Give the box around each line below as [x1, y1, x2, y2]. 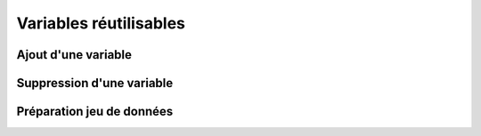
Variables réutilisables [16, 13, 186, 33]
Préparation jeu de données [16, 104, 174, 119]
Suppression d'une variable [16, 76, 174, 91]
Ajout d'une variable [16, 47, 133, 62]
